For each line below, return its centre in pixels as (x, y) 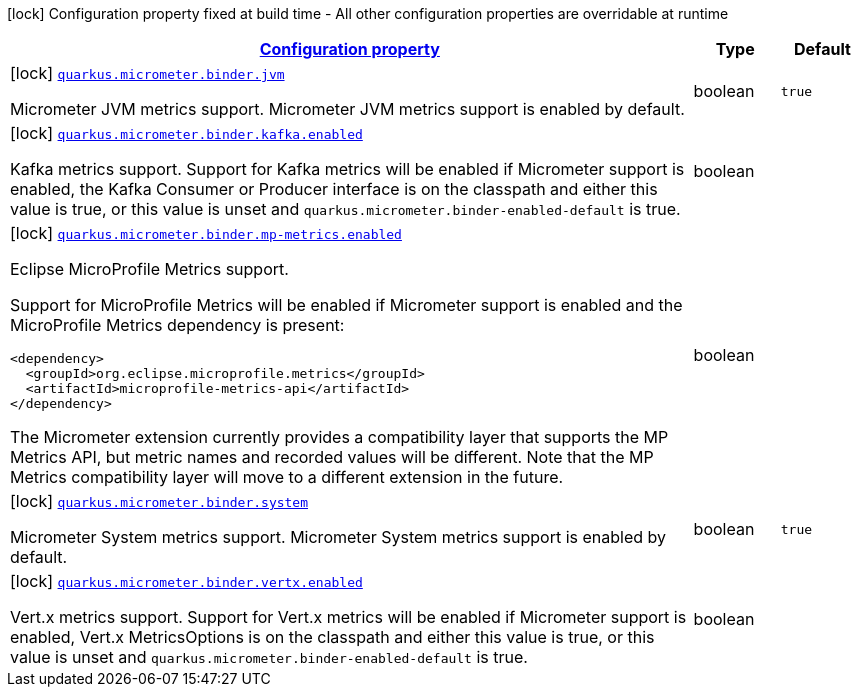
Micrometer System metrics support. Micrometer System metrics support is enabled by (338, 537)
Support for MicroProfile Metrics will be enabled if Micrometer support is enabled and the (346, 305)
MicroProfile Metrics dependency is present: (177, 325)
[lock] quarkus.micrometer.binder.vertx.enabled (186, 581)
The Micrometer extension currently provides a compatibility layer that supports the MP (339, 437)
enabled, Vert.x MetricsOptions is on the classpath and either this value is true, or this (332, 637)
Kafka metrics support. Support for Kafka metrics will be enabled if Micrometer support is (347, 169)
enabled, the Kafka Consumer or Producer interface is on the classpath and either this (334, 189)
